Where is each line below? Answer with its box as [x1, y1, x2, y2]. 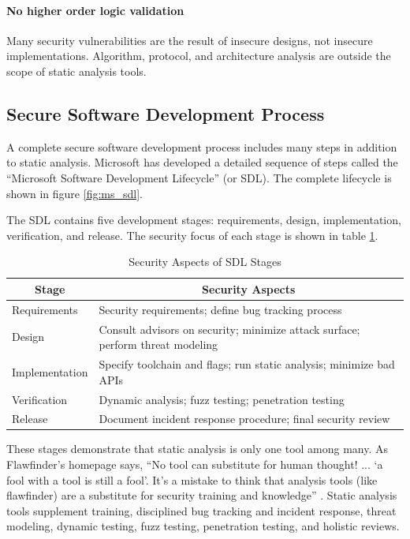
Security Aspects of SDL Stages [129, 253, 281, 270]
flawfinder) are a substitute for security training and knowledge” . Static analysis [6, 487, 397, 503]
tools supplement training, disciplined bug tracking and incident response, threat [6, 502, 397, 518]
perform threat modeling [99, 336, 218, 353]
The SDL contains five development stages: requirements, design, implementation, [6, 211, 401, 228]
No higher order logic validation [6, 2, 184, 18]
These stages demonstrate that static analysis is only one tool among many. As [6, 440, 389, 457]
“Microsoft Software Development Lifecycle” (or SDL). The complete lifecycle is [6, 169, 392, 185]
